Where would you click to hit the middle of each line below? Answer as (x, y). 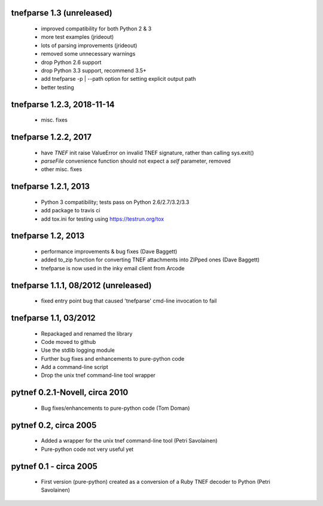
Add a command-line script (75, 367)
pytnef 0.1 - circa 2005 (54, 466)
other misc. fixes (62, 169)
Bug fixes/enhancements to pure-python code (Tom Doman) (115, 408)
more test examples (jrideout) (77, 37)
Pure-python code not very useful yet (87, 449)
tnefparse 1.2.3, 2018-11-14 (63, 104)
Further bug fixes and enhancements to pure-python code (113, 358)
